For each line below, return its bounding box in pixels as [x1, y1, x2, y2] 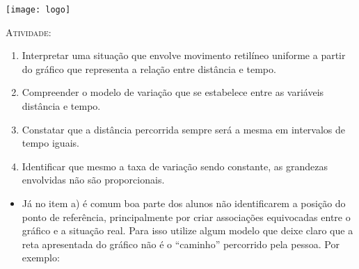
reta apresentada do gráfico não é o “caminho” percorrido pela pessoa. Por [22, 236, 340, 251]
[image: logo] [6, 5, 71, 15]
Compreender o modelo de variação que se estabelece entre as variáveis [22, 85, 324, 99]
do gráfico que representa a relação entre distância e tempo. [22, 61, 276, 76]
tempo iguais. [22, 136, 79, 150]
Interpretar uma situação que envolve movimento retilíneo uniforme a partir [22, 48, 346, 63]
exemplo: [22, 250, 60, 265]
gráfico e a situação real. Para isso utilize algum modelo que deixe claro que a [22, 223, 353, 238]
